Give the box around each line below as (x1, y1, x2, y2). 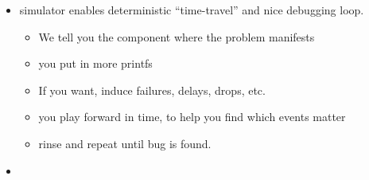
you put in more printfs (38, 55, 153, 72)
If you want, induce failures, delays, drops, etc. (38, 81, 266, 98)
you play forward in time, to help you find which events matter (38, 108, 346, 125)
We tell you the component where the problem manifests (38, 28, 315, 45)
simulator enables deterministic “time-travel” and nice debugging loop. (19, 2, 364, 18)
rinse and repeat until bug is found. (38, 135, 212, 151)
